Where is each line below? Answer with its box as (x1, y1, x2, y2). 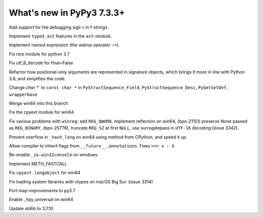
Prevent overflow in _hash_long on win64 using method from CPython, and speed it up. (9, 134, 188, 140)
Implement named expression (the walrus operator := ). (9, 42, 120, 48)
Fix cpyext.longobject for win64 (9, 170, 80, 176)
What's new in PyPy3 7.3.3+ (9, 7, 125, 18)
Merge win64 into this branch (9, 100, 68, 107)
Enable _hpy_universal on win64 (9, 197, 74, 202)
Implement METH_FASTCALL (9, 161, 68, 166)
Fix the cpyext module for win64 (9, 109, 74, 115)
